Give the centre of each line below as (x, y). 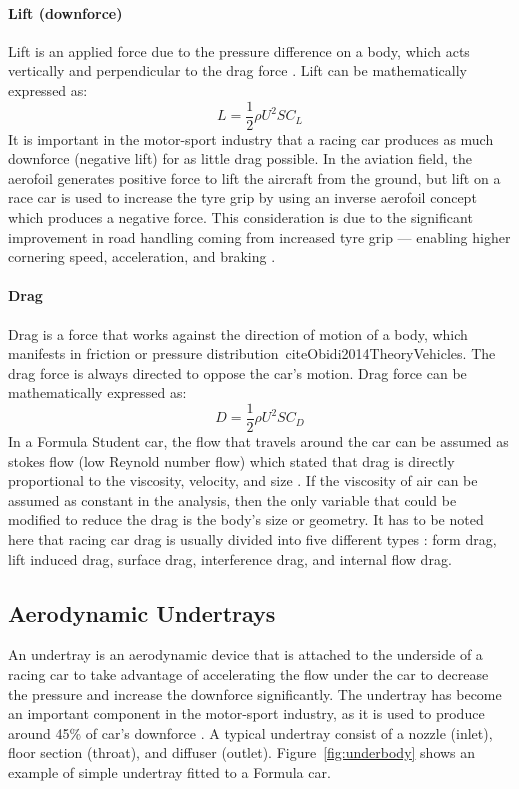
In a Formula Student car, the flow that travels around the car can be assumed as (258, 441)
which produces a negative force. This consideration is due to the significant (240, 217)
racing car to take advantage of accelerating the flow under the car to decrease (248, 673)
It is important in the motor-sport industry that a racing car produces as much (251, 138)
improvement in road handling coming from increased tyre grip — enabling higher (259, 236)
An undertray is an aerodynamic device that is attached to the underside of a (245, 654)
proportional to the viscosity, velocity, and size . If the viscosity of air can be (243, 480)
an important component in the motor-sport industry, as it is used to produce (246, 713)
